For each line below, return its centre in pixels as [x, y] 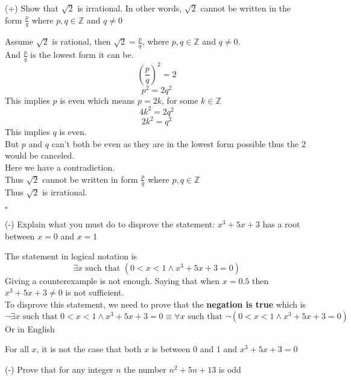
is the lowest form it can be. [82, 55]
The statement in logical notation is [71, 256]
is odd [230, 369]
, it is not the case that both [89, 349]
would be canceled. [40, 155]
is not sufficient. [95, 292]
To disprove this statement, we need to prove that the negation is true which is [156, 304]
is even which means [97, 100]
